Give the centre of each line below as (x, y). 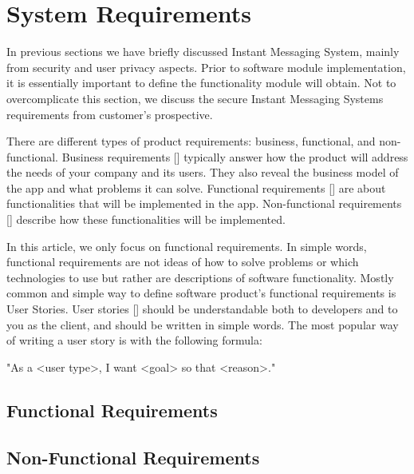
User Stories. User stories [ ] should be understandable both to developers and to (202, 309)
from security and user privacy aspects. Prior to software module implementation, (206, 67)
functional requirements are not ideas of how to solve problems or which (183, 262)
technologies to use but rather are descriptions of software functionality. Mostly (200, 277)
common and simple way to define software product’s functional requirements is (201, 293)
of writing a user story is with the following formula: (134, 340)
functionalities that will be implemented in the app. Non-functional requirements (204, 203)
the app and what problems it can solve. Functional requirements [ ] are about (196, 187)
